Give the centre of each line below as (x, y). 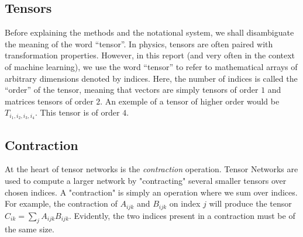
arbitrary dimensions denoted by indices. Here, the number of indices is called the (151, 78)
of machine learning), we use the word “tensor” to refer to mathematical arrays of (151, 66)
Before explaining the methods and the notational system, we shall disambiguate (149, 32)
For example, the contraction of (61, 203)
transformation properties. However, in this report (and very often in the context (150, 55)
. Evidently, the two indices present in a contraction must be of (182, 215)
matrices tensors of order (49, 101)
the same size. (30, 229)
